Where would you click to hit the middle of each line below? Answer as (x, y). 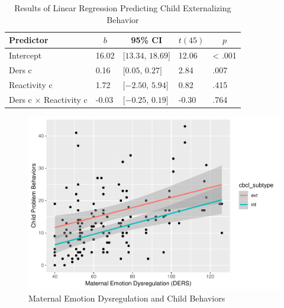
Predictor (29, 40)
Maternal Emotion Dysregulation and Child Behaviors (127, 298)
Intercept (25, 55)
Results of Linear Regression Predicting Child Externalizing (123, 8)
